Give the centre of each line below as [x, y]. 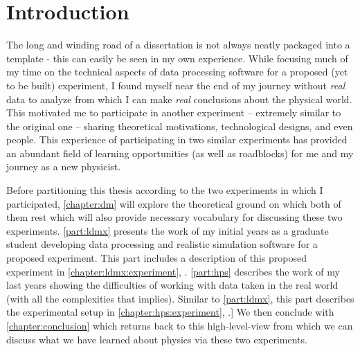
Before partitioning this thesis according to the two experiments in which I [165, 190]
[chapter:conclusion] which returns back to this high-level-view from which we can [180, 325]
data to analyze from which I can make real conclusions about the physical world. [179, 99]
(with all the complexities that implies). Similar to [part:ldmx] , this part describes [180, 298]
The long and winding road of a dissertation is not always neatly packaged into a [178, 45]
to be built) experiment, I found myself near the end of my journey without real [176, 85]
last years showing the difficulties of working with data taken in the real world [172, 285]
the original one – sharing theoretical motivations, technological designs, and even [180, 126]
